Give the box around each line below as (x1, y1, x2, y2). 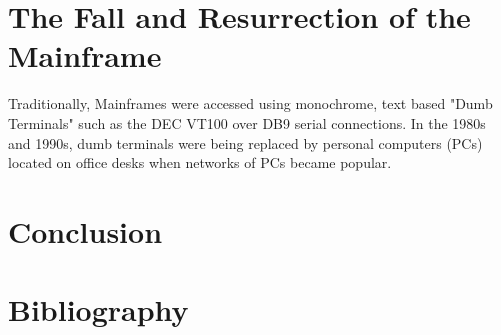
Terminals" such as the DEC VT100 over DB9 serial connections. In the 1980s (8, 112, 486, 133)
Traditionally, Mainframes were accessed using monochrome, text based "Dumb (8, 93, 493, 114)
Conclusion (8, 210, 163, 251)
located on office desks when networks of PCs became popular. (8, 152, 392, 173)
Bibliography (8, 289, 189, 330)
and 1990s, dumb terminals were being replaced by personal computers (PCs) (8, 132, 483, 153)
